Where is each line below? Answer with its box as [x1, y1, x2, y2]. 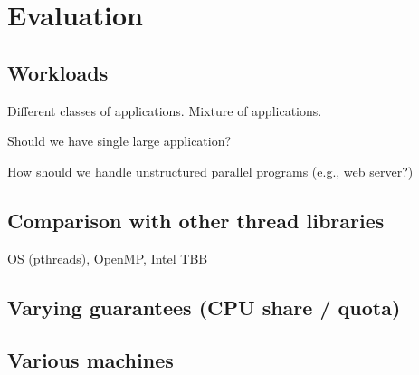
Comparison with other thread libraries [7, 206, 385, 234]
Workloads [7, 58, 109, 86]
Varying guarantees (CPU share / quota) [7, 293, 401, 321]
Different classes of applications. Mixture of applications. [7, 101, 322, 120]
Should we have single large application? [7, 131, 232, 150]
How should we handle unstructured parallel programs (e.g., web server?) [7, 161, 414, 180]
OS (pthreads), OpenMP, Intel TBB [7, 248, 208, 267]
